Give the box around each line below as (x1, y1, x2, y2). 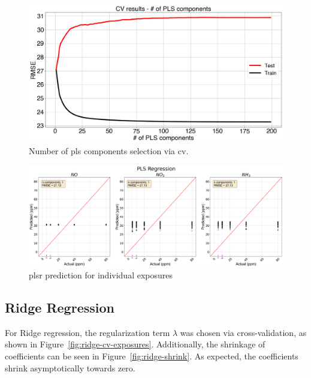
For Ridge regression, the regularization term (5, 326, 170, 338)
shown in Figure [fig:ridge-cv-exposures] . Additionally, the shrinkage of (5, 338, 265, 350)
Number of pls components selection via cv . (29, 145, 189, 157)
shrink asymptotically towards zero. (5, 361, 135, 374)
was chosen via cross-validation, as (180, 326, 307, 338)
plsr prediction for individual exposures (29, 269, 173, 281)
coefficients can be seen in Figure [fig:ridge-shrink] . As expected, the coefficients (5, 350, 298, 362)
